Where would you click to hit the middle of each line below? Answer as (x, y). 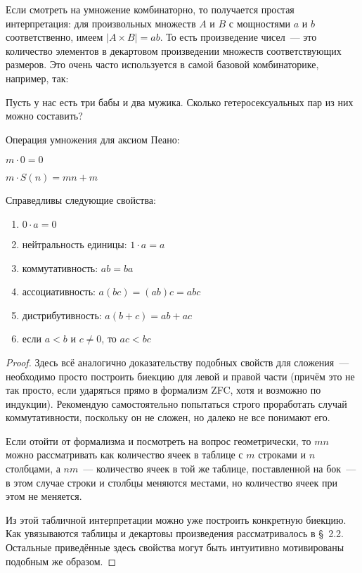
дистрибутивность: (62, 315)
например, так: (37, 78)
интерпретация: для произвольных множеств (101, 23)
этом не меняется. (44, 496)
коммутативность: (60, 268)
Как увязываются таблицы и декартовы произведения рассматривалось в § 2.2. (175, 533)
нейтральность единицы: (75, 244)
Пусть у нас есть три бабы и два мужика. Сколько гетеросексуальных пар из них (180, 102)
